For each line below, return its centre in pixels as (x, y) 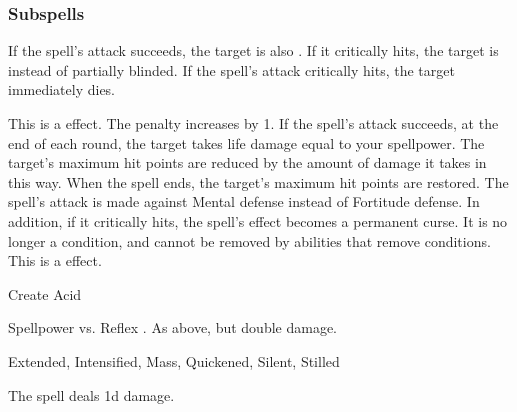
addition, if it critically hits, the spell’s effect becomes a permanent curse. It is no (258, 220)
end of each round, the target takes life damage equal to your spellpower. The (246, 142)
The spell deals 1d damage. (91, 394)
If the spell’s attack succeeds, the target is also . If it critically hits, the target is (253, 50)
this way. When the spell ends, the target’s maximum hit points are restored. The (258, 181)
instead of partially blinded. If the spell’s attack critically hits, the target (231, 69)
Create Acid (45, 293)
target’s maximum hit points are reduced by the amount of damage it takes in (247, 162)
